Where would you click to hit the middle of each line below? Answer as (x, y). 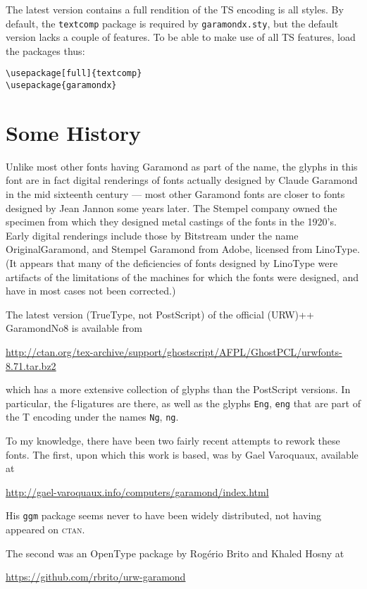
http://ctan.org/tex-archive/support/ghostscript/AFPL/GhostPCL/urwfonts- (174, 352)
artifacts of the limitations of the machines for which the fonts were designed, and (182, 277)
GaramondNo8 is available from (74, 328)
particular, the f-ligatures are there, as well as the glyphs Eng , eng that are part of (183, 403)
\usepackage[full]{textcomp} (74, 74)
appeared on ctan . (45, 529)
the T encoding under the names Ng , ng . (92, 417)
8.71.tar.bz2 (31, 365)
